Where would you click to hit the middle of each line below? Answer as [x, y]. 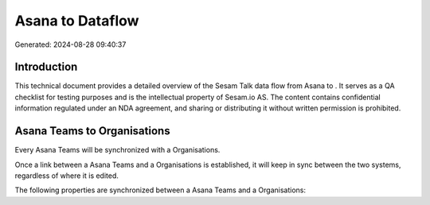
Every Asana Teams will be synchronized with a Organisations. [117, 150]
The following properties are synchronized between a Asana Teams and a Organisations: [160, 190]
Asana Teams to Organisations [92, 131]
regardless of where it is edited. [67, 176]
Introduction [46, 67]
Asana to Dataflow [77, 21]
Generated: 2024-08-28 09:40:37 [70, 44]
